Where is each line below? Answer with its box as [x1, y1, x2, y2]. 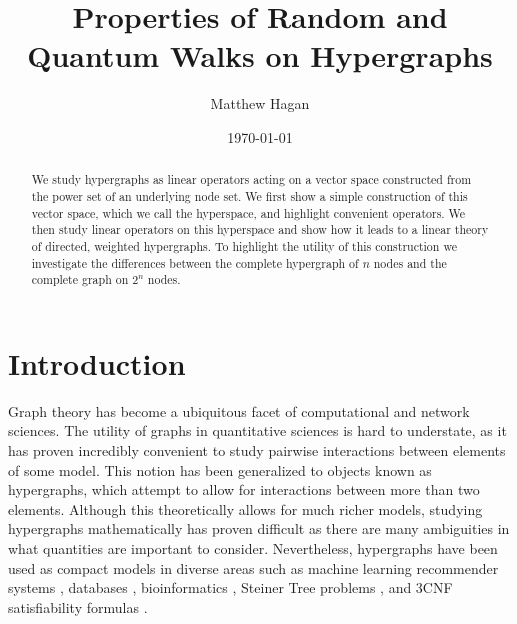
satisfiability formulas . [8, 596, 148, 617]
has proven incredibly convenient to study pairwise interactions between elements [8, 440, 506, 461]
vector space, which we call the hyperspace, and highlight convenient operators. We [31, 204, 466, 221]
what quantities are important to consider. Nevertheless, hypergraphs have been [8, 537, 498, 558]
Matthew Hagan [210, 93, 310, 114]
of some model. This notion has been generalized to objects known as [8, 459, 432, 480]
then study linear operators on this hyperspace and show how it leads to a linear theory [31, 221, 489, 238]
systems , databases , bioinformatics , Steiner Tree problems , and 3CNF [8, 577, 453, 598]
